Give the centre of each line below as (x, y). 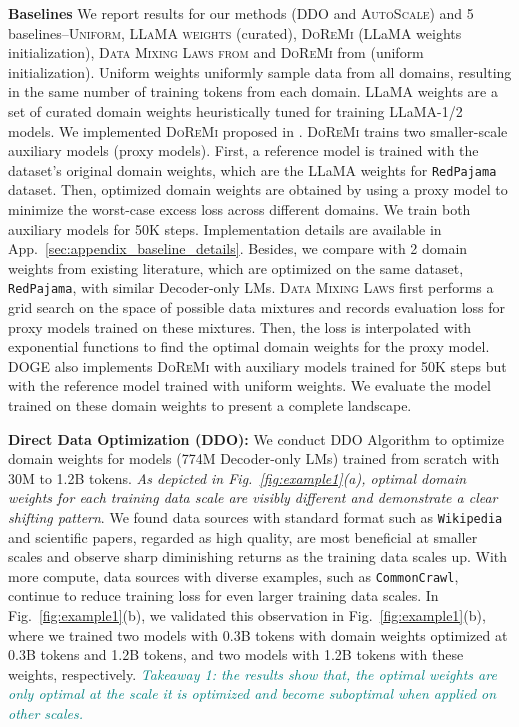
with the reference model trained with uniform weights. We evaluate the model (249, 385)
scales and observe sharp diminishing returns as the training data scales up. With (258, 556)
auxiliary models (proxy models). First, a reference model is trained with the (243, 150)
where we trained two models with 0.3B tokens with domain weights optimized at (258, 634)
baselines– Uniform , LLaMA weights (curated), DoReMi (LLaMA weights (235, 32)
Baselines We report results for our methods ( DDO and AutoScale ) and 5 (241, 13)
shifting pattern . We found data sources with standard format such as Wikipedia (255, 516)
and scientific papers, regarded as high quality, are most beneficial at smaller (243, 536)
